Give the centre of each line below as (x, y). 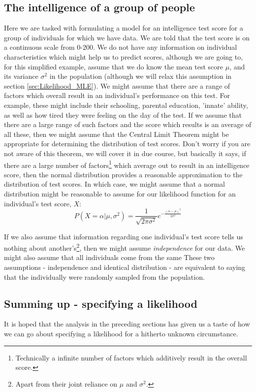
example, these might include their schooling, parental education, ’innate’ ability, (126, 105)
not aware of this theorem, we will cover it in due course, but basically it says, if (125, 153)
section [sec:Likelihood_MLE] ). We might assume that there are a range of (117, 85)
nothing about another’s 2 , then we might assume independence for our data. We (125, 247)
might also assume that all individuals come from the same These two (109, 257)
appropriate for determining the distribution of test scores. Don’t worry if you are (127, 144)
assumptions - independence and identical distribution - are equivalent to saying (125, 267)
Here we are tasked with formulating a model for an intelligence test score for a (124, 28)
